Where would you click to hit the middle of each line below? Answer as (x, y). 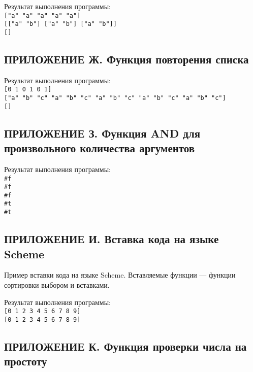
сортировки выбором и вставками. (57, 284)
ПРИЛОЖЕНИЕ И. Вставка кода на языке (112, 239)
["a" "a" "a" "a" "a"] (42, 15)
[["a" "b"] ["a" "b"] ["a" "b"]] (60, 24)
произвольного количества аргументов (100, 148)
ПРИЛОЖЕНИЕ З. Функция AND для (102, 133)
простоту (26, 361)
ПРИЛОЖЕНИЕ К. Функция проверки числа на (125, 346)
